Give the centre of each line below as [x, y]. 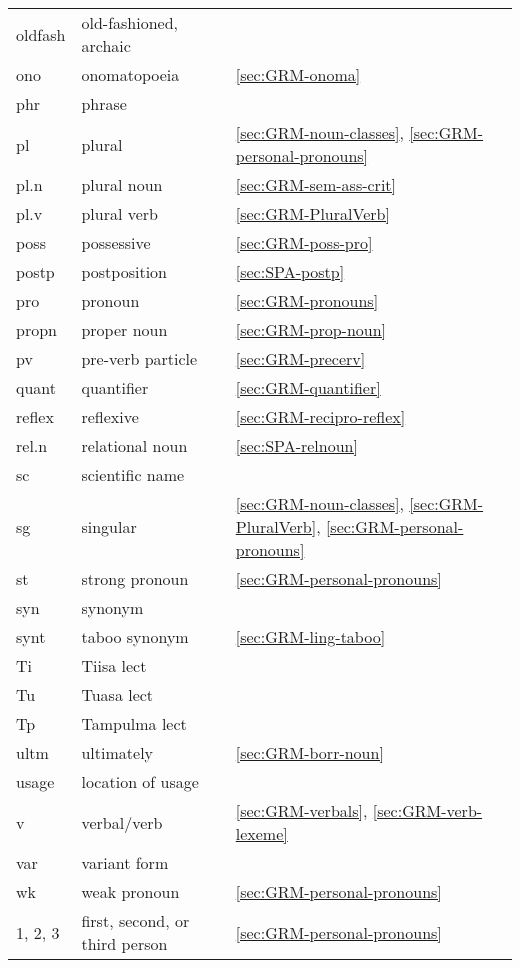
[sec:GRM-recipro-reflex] [320, 416]
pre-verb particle [139, 358]
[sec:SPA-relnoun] [296, 445]
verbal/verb [122, 822]
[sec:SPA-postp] [290, 271]
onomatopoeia [130, 74]
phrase [104, 103]
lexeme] [261, 833]
